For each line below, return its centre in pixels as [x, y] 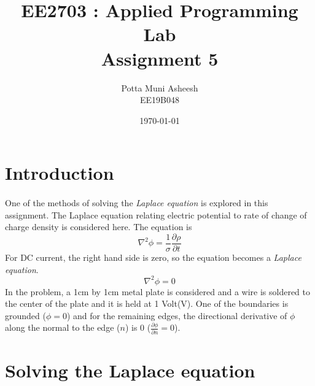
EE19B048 [160, 100]
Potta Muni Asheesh [160, 87]
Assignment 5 [160, 58]
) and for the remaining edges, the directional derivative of [177, 315]
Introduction [60, 173]
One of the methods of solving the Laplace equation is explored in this [137, 203]
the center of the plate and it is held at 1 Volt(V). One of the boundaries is [147, 303]
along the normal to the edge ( [63, 327]
